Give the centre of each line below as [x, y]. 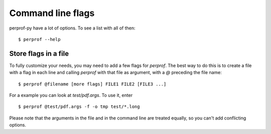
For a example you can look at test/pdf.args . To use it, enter [71, 95]
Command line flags [52, 13]
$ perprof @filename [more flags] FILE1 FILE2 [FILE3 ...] [92, 84]
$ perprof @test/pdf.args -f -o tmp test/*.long [79, 107]
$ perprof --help [39, 39]
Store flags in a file [39, 53]
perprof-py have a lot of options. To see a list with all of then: [72, 28]
